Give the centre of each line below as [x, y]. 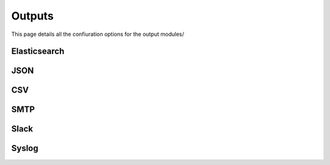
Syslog [25, 148]
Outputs [33, 16]
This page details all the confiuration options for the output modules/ [98, 34]
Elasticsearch [38, 51]
